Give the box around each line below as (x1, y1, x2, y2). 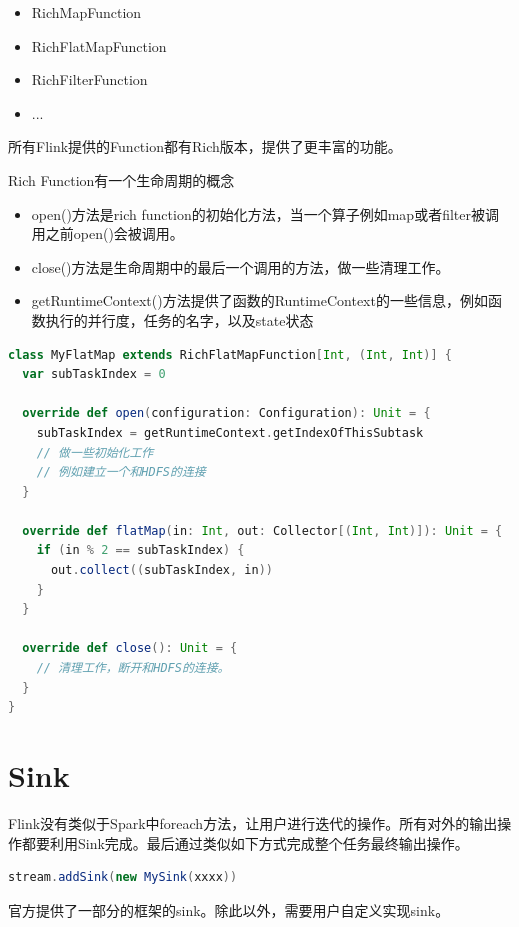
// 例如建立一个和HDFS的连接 (36, 465, 206, 480)
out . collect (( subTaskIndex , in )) (50, 563, 273, 578)
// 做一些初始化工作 (36, 445, 154, 460)
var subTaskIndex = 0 (22, 367, 166, 382)
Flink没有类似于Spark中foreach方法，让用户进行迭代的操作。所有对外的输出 (8, 812, 498, 833)
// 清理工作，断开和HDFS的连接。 (36, 661, 230, 676)
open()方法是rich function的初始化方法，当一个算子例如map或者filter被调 (31, 203, 499, 224)
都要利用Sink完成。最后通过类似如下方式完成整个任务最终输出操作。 (21, 832, 469, 853)
